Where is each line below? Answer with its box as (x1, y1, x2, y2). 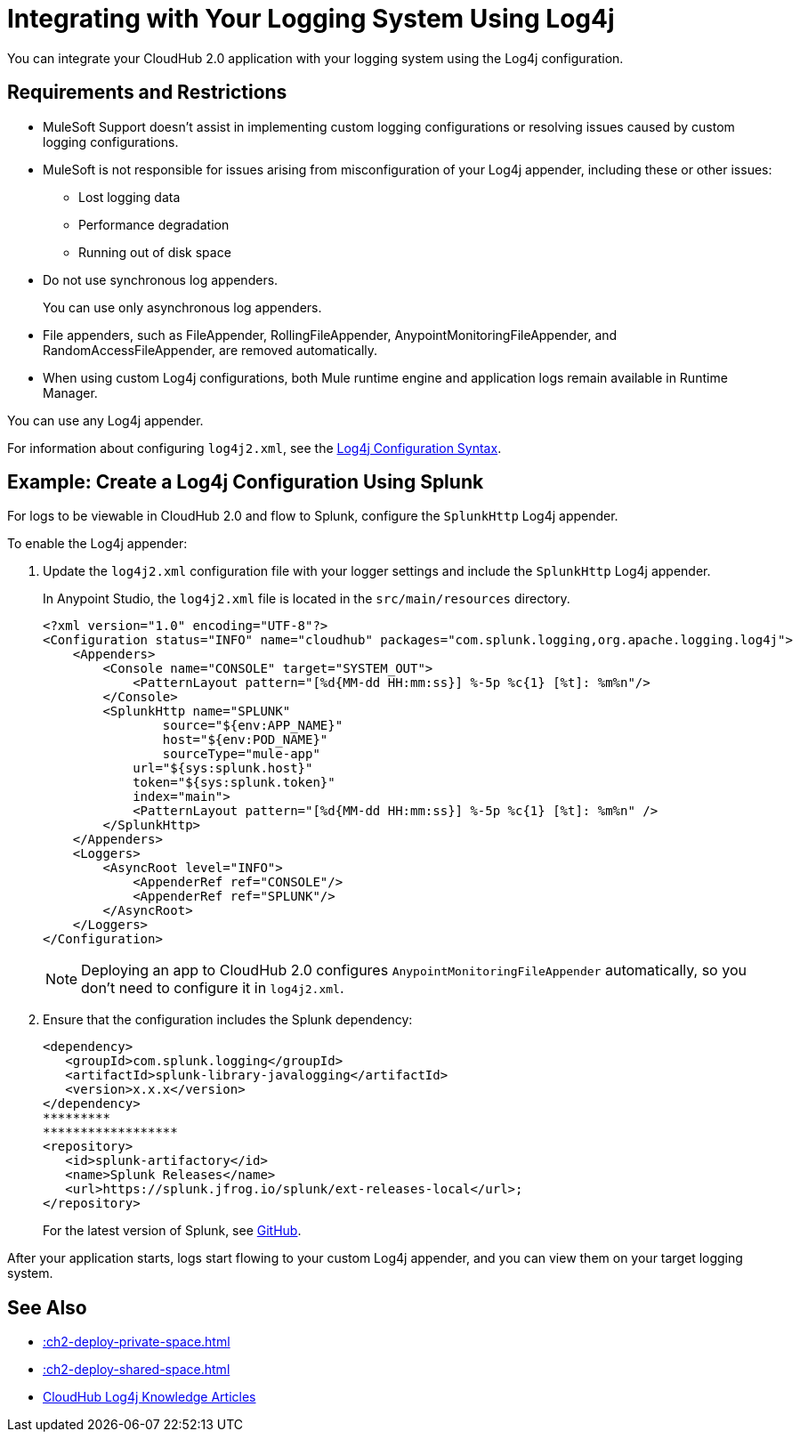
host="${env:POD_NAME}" (162, 732, 328, 748)
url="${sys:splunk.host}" (133, 761, 313, 776)
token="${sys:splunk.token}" (133, 775, 335, 790)
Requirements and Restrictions (7, 81, 287, 104)
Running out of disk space (78, 244, 231, 260)
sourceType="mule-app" (162, 747, 320, 762)
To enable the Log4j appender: (7, 536, 188, 552)
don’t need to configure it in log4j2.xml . (81, 979, 344, 998)
